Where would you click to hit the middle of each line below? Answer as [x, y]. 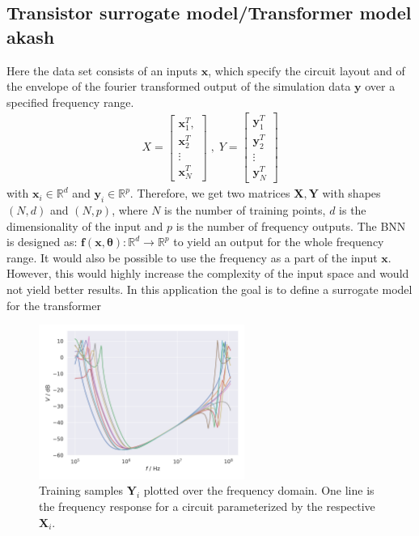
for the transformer [54, 305]
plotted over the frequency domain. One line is [259, 490]
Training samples [81, 490]
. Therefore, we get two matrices [210, 193]
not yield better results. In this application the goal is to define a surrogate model [209, 289]
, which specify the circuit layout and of [307, 70]
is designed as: [42, 242]
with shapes [351, 193]
